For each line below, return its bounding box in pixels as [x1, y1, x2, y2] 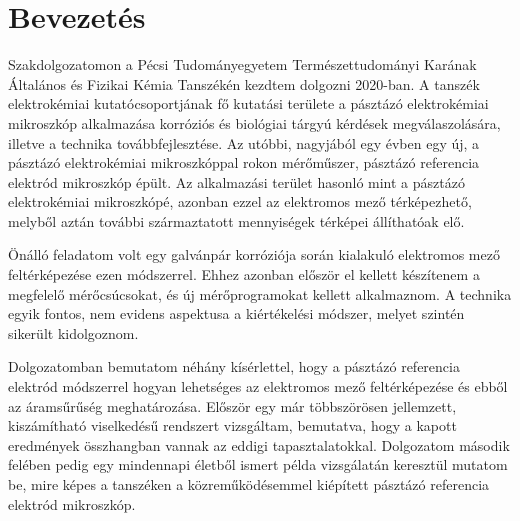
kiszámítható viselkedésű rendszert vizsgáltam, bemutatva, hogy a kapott [8, 415, 457, 436]
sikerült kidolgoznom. [8, 322, 139, 343]
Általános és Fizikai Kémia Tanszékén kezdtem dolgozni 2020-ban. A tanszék [8, 73, 480, 94]
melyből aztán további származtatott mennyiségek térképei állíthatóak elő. [8, 210, 465, 231]
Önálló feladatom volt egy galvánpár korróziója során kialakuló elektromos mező [8, 244, 500, 265]
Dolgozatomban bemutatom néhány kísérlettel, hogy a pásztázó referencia [8, 356, 460, 377]
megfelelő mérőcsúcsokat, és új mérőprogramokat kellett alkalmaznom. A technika [8, 283, 512, 304]
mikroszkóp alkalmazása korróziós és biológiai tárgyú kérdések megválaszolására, [8, 112, 501, 133]
